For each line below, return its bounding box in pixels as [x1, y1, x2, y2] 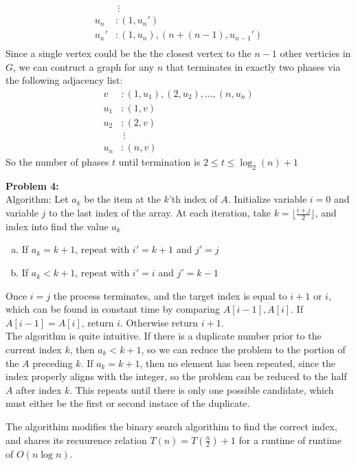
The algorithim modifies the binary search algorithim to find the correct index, [5, 419, 337, 433]
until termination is [118, 155, 201, 169]
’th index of [168, 192, 218, 206]
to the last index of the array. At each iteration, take [48, 206, 271, 220]
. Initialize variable [227, 192, 307, 206]
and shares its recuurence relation [5, 432, 147, 447]
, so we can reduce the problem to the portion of [141, 342, 346, 357]
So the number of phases [5, 155, 109, 169]
